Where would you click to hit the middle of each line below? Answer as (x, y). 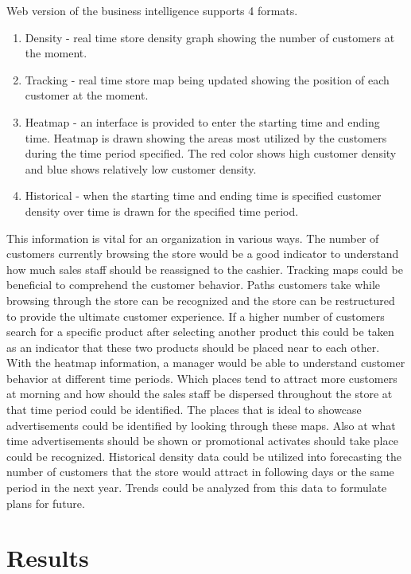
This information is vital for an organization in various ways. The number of (193, 238)
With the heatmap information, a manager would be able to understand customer (206, 363)
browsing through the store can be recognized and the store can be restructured (201, 300)
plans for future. (46, 503)
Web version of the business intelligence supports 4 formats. (152, 10)
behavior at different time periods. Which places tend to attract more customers (202, 378)
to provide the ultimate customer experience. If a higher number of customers (196, 316)
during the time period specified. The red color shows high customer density (211, 153)
